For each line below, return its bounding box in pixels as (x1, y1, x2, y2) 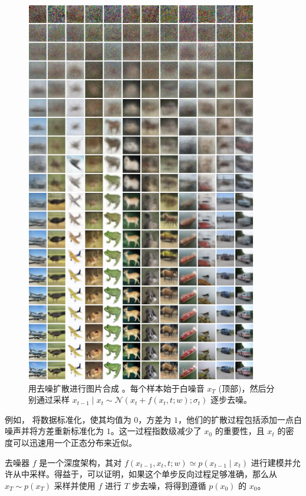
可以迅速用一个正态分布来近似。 (12, 436, 137, 448)
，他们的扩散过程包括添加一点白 (178, 413, 302, 425)
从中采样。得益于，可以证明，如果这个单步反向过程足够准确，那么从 (12, 468, 277, 480)
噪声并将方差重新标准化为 (5, 425, 104, 437)
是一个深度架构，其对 (39, 456, 122, 468)
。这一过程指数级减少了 (110, 425, 202, 437)
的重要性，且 (215, 425, 265, 437)
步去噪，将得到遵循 (131, 479, 206, 491)
